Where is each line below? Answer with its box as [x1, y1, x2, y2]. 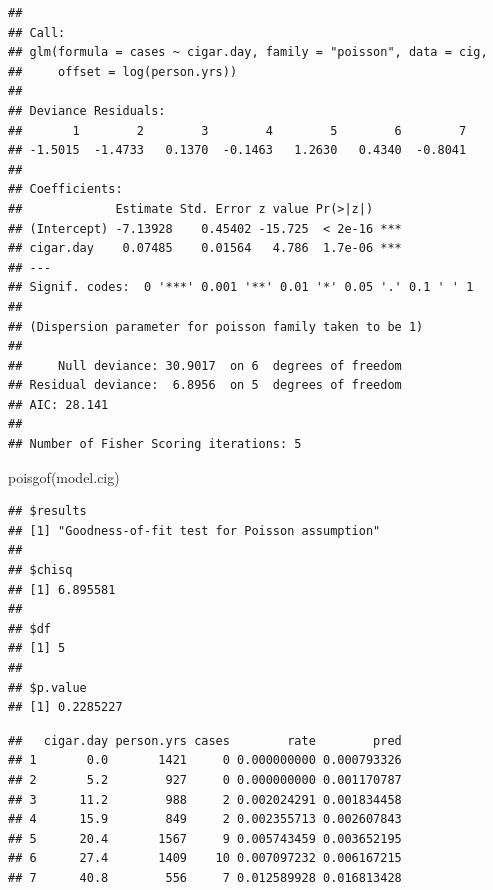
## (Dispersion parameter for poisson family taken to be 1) [8, 319, 424, 334]
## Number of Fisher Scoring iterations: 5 [8, 437, 302, 452]
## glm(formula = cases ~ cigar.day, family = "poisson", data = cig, [8, 45, 488, 60]
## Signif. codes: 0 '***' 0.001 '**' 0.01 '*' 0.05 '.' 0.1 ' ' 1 [8, 280, 474, 295]
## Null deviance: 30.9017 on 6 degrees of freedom [8, 358, 402, 373]
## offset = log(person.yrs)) [8, 64, 238, 79]
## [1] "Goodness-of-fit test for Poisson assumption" [8, 523, 381, 538]
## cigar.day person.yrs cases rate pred [8, 733, 402, 748]
